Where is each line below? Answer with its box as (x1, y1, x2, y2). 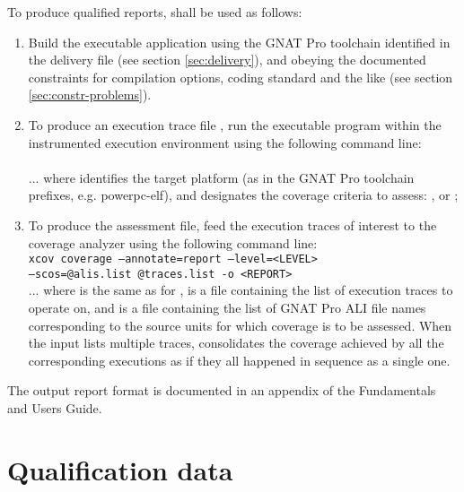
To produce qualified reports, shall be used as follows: (7, 3, 302, 21)
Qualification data (7, 451, 233, 488)
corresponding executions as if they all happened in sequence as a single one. (28, 350, 451, 369)
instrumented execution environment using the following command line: (28, 133, 422, 151)
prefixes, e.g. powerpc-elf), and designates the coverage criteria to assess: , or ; (28, 186, 459, 204)
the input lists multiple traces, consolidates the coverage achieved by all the (28, 333, 444, 352)
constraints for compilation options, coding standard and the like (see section (28, 67, 453, 86)
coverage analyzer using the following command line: (28, 233, 318, 252)
